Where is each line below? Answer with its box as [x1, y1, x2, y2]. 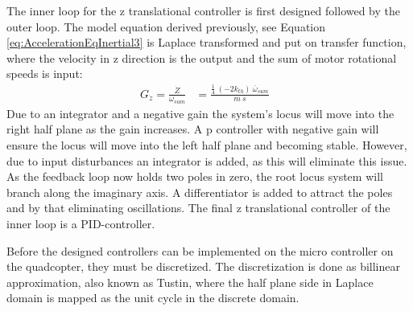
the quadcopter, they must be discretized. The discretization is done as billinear [6, 258, 400, 275]
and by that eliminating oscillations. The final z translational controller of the [6, 199, 390, 216]
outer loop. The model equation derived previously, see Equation [6, 18, 326, 35]
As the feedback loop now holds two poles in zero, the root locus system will [6, 168, 383, 185]
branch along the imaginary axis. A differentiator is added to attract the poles [6, 183, 393, 200]
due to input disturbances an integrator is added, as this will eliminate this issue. [6, 152, 407, 169]
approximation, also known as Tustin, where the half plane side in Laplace [6, 273, 374, 290]
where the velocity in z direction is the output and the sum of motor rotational [6, 49, 397, 66]
